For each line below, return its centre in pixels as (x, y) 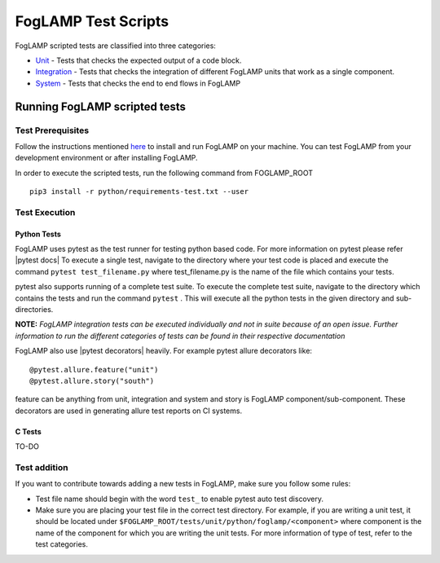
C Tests (28, 431)
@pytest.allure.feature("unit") (94, 369)
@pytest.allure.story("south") (92, 380)
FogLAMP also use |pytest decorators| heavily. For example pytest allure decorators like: (164, 351)
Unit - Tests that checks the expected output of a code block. (139, 60)
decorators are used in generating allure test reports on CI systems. (129, 411)
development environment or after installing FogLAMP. (107, 158)
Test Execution (45, 212)
